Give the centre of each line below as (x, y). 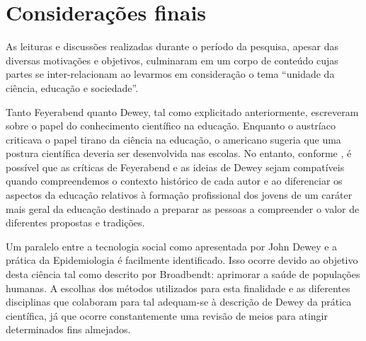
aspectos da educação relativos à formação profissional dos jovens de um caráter (179, 195)
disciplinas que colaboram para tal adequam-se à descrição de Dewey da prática (179, 302)
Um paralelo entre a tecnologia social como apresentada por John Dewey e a (172, 246)
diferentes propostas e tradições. (75, 222)
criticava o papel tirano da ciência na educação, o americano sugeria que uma (173, 139)
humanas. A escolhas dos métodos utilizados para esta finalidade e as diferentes (178, 288)
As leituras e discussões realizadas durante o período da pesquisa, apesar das (172, 46)
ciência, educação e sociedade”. (72, 87)
